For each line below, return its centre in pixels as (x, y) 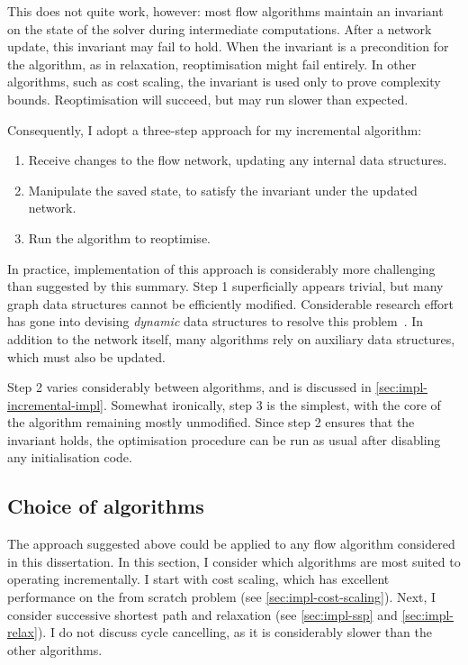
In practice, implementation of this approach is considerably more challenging (221, 268)
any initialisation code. (70, 457)
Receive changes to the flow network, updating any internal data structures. (238, 160)
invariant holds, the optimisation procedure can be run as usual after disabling (224, 439)
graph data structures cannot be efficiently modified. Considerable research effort (231, 303)
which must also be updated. (86, 356)
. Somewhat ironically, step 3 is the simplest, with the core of (272, 404)
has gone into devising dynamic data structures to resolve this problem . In (216, 321)
